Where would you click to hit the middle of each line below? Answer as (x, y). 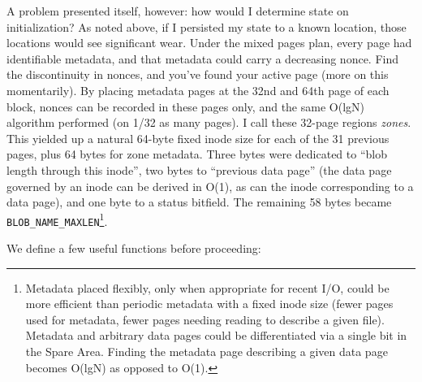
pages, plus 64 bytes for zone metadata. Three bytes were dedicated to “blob (197, 154)
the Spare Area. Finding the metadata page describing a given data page (207, 351)
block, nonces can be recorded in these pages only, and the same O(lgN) (185, 106)
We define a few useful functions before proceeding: (134, 248)
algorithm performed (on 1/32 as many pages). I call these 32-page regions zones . (209, 122)
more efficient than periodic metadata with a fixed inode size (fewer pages (209, 304)
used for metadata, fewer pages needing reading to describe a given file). (205, 319)
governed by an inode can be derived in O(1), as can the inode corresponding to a (210, 186)
